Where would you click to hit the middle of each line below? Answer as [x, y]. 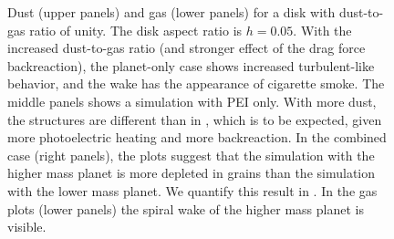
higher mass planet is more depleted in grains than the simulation [192, 173]
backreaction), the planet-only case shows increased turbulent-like [191, 65]
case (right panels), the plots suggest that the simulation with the [191, 155]
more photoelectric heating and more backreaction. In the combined [197, 137]
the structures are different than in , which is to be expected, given [195, 119]
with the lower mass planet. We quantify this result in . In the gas [192, 190]
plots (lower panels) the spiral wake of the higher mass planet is [186, 208]
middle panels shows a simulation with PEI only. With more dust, [192, 101]
